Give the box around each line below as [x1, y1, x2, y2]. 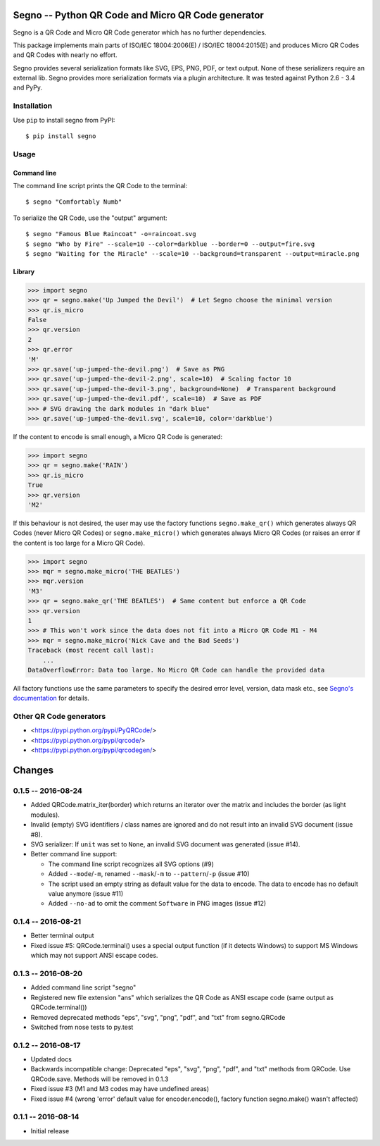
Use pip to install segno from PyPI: [13, 116, 115, 124]
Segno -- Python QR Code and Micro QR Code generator [13, 9, 264, 21]
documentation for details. [13, 694, 89, 703]
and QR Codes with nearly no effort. [13, 51, 118, 59]
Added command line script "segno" [30, 983, 137, 992]
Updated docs [30, 1055, 72, 1064]
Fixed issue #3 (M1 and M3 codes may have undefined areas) [30, 1085, 210, 1093]
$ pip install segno [25, 133, 96, 140]
